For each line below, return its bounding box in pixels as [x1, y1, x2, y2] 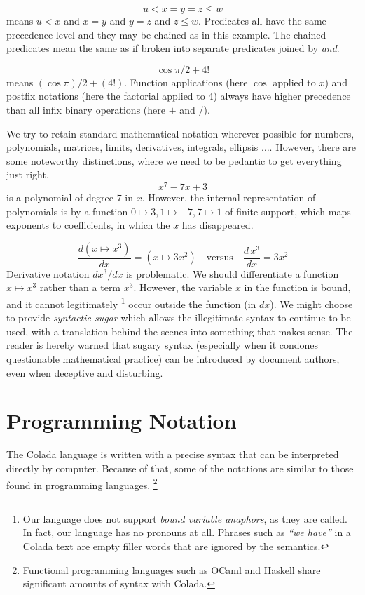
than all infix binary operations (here [6, 102, 165, 116]
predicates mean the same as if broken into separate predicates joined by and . [6, 41, 340, 55]
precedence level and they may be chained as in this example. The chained [6, 27, 326, 41]
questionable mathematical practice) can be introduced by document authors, [6, 352, 340, 366]
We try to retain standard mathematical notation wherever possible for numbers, [6, 126, 354, 140]
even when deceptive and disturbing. [6, 365, 163, 380]
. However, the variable [133, 280, 233, 295]
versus [206, 253, 233, 263]
